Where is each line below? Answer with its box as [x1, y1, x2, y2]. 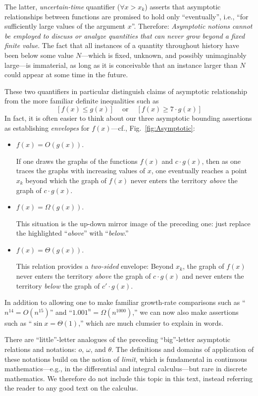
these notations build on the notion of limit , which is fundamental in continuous [4, 353, 247, 364]
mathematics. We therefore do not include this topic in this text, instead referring [4, 373, 253, 383]
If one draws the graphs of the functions [16, 155, 138, 166]
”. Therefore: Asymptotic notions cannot [131, 21, 253, 31]
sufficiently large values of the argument [4, 21, 126, 31]
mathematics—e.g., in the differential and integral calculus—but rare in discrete [4, 363, 248, 374]
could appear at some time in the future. [4, 69, 128, 80]
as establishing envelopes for [4, 122, 90, 133]
